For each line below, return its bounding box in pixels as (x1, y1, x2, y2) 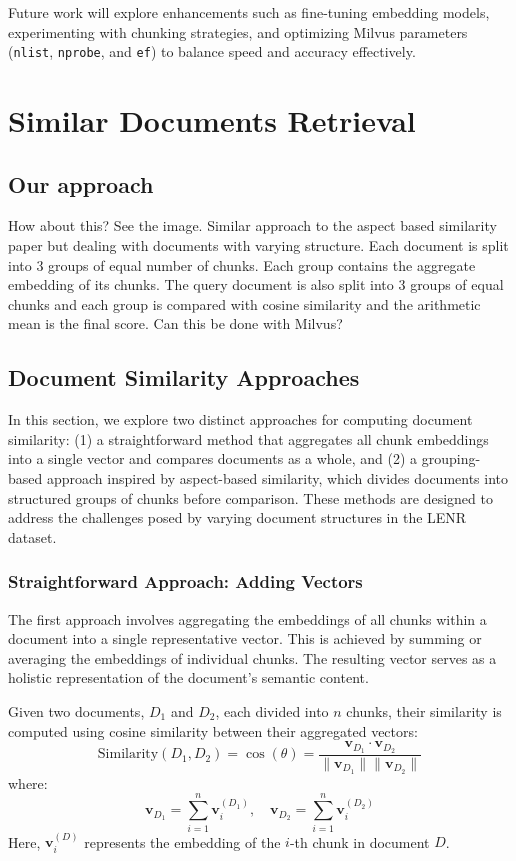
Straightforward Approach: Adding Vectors (8, 569, 363, 594)
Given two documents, (8, 700, 145, 721)
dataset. (8, 526, 57, 547)
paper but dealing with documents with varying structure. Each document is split (8, 235, 509, 256)
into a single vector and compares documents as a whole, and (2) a (8, 448, 418, 469)
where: (8, 772, 48, 793)
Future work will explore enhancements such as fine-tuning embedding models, (8, 2, 490, 22)
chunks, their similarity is (346, 700, 502, 721)
